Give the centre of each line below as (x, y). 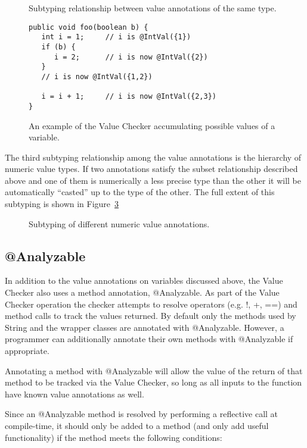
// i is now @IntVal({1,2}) (97, 76)
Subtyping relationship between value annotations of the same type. (153, 8)
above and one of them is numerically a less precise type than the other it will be (153, 180)
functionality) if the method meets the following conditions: (114, 437)
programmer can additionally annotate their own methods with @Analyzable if (149, 339)
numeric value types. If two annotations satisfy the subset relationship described (151, 169)
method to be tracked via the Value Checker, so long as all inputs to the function (153, 382)
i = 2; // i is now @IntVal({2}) (131, 57)
